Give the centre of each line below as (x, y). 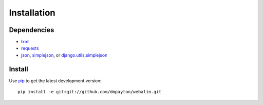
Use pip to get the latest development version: (55, 81)
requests (30, 48)
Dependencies (32, 30)
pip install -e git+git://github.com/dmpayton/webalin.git (90, 92)
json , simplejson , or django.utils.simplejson (64, 55)
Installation (32, 13)
